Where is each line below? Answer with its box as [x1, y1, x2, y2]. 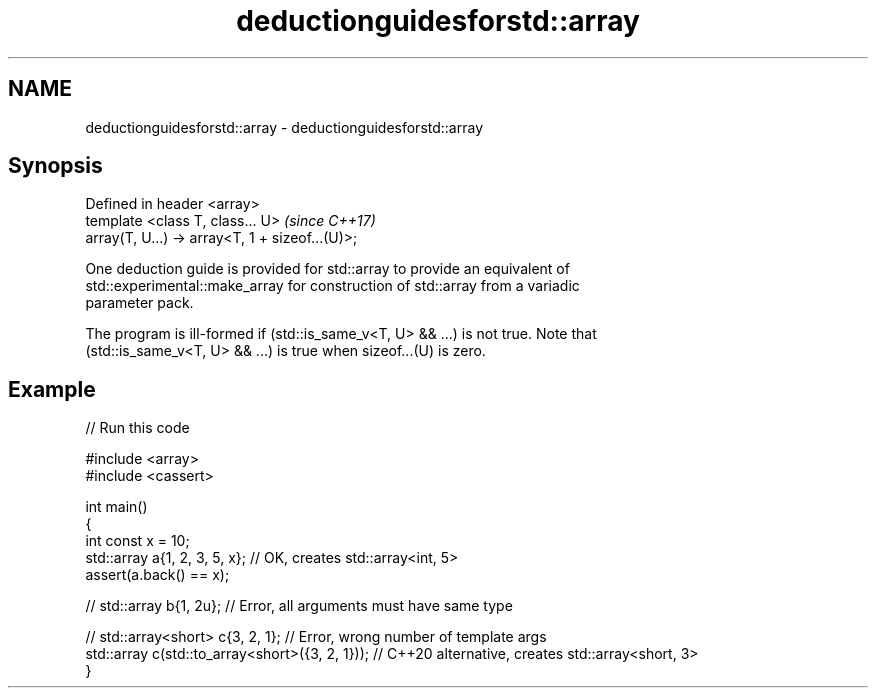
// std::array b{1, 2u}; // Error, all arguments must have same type [85, 597, 513, 615]
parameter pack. [85, 294, 194, 312]
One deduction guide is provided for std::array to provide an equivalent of [85, 260, 570, 278]
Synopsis [8, 153, 103, 179]
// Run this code [85, 419, 190, 437]
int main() [85, 498, 148, 516]
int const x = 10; [85, 532, 190, 550]
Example [8, 376, 96, 402]
